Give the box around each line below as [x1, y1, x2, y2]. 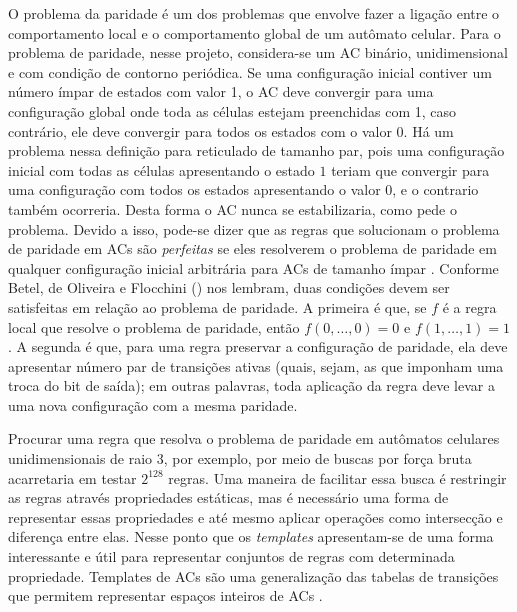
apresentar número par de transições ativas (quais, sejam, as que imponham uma [8, 355, 504, 376]
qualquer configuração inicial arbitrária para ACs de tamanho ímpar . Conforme [8, 257, 499, 278]
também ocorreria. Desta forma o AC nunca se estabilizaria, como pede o [8, 198, 457, 219]
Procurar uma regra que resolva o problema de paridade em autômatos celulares [8, 428, 500, 449]
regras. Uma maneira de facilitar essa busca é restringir [168, 467, 507, 488]
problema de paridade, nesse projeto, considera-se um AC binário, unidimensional [8, 42, 508, 63]
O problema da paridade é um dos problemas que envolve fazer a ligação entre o [8, 3, 500, 23]
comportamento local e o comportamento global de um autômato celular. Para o [8, 22, 501, 43]
